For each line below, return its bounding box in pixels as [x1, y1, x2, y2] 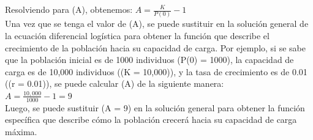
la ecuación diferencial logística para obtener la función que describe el [5, 29, 270, 42]
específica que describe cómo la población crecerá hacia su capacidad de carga [5, 113, 297, 126]
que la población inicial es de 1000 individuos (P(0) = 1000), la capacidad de [5, 53, 294, 66]
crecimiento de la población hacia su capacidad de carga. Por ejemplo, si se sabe [5, 41, 306, 54]
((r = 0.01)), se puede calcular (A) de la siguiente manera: [5, 77, 224, 90]
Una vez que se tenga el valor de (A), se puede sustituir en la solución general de [5, 17, 309, 30]
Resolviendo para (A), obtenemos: [5, 3, 133, 15]
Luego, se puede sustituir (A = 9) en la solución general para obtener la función [5, 101, 305, 114]
